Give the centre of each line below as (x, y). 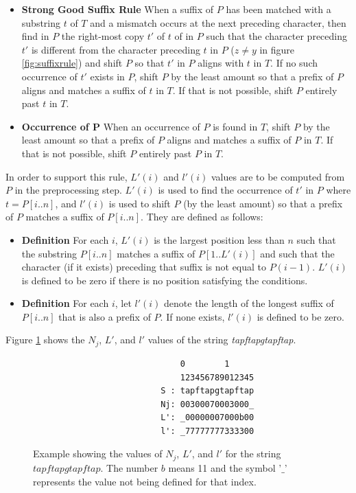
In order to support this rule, (67, 176)
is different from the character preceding (116, 49)
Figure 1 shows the (45, 340)
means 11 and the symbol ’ (225, 467)
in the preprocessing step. (68, 190)
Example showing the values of (98, 454)
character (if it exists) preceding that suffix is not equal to (144, 267)
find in (35, 36)
